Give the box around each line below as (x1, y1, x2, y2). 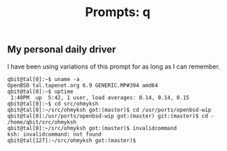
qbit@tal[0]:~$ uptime (7, 88, 74, 95)
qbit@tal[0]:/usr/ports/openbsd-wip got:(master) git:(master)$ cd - (7, 113, 215, 120)
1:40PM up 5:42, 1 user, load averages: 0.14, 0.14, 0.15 (10, 94, 190, 101)
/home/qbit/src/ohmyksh (7, 118, 77, 126)
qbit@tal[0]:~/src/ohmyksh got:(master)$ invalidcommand (7, 124, 177, 131)
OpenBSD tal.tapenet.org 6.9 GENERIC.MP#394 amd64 (7, 82, 158, 89)
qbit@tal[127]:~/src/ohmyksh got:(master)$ (7, 137, 137, 144)
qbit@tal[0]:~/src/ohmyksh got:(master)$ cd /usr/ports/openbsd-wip (7, 106, 212, 113)
